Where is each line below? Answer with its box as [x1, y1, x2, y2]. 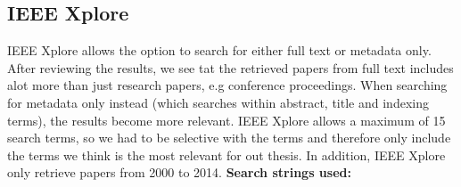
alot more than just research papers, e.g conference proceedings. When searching [7, 76, 448, 94]
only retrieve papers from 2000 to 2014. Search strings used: [7, 163, 351, 182]
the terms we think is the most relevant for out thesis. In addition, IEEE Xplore [7, 145, 446, 164]
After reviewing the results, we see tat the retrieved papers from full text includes [7, 58, 454, 77]
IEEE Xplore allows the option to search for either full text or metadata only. [7, 41, 432, 60]
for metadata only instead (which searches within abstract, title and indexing [7, 93, 429, 111]
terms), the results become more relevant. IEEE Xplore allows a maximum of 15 [7, 110, 446, 129]
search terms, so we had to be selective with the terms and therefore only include [7, 128, 451, 147]
